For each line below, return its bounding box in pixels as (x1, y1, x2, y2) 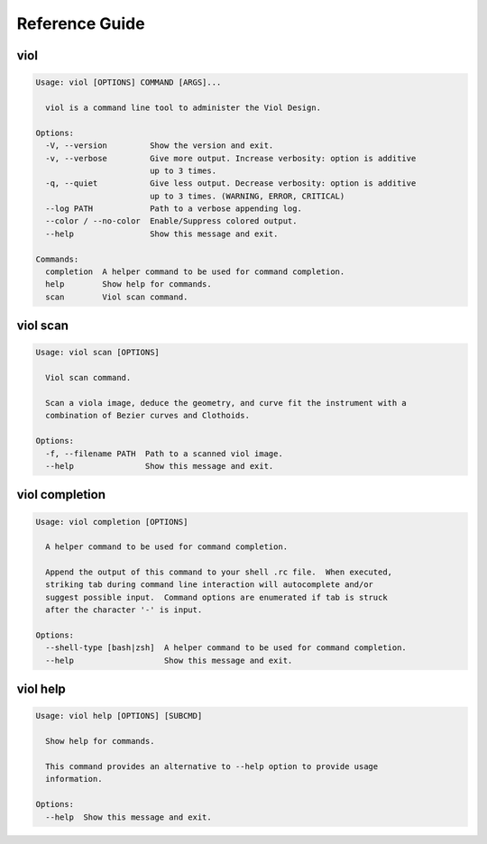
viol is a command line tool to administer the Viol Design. (45, 102, 322, 113)
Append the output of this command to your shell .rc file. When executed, (45, 567, 392, 577)
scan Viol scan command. (45, 291, 188, 302)
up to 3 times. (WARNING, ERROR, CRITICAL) (149, 190, 345, 201)
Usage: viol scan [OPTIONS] (35, 347, 160, 358)
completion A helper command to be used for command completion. (45, 267, 345, 277)
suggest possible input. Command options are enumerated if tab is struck (45, 592, 388, 602)
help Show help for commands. (45, 280, 212, 289)
